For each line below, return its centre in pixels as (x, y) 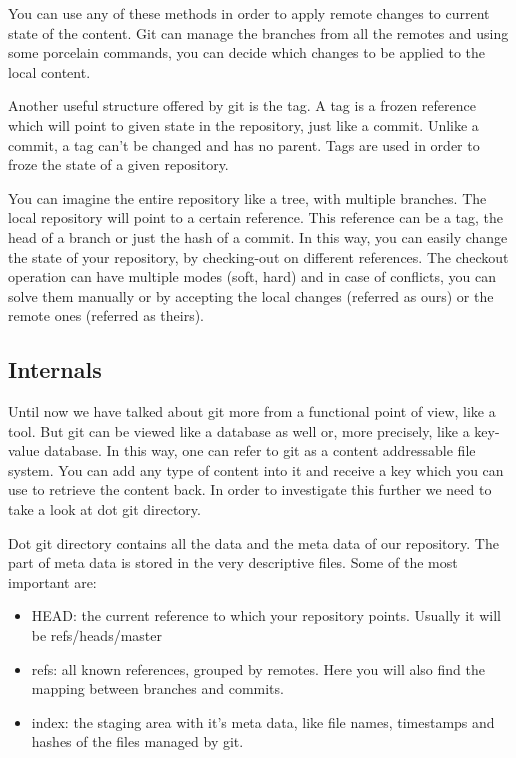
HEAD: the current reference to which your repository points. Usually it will (266, 615)
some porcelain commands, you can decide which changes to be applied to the (247, 52)
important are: (52, 581)
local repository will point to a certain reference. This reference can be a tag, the (256, 217)
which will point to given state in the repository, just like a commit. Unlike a (243, 124)
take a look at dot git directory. (104, 509)
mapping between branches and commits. (157, 688)
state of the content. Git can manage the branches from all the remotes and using (258, 32)
